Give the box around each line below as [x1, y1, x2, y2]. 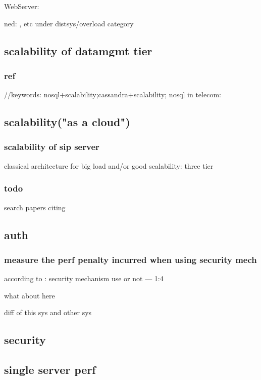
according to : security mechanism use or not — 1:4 [4, 273, 164, 284]
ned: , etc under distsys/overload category [4, 18, 134, 28]
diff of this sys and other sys [4, 307, 92, 318]
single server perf [4, 362, 96, 377]
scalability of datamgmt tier [4, 43, 152, 58]
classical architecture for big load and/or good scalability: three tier [4, 160, 214, 171]
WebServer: [4, 1, 39, 11]
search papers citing [4, 202, 66, 212]
